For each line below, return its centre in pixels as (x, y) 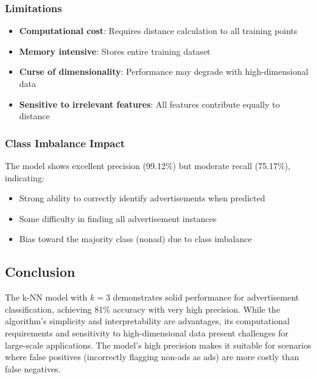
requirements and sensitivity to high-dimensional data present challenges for (147, 332)
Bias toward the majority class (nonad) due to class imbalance (135, 239)
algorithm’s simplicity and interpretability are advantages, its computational (147, 321)
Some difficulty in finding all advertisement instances (118, 218)
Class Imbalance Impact (65, 143)
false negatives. (33, 368)
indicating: (25, 177)
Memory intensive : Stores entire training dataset (115, 51)
